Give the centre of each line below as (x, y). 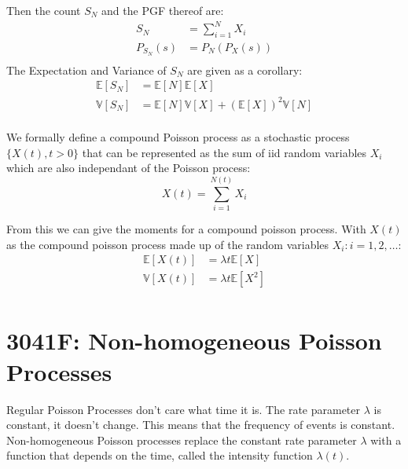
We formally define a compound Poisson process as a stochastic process (178, 137)
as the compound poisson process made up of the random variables (168, 244)
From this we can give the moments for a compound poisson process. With (186, 228)
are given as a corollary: (245, 70)
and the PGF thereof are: (163, 10)
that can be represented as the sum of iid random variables (224, 152)
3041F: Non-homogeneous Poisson (194, 341)
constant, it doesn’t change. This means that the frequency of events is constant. (201, 425)
